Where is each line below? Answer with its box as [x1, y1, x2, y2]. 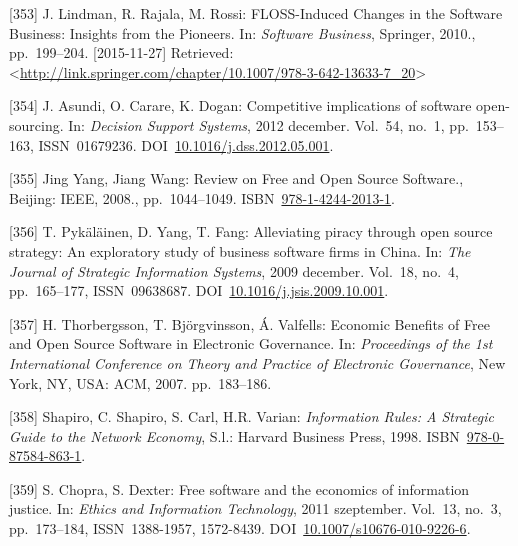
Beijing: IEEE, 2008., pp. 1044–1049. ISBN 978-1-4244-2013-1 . [9, 187, 396, 208]
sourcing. [9, 114, 64, 135]
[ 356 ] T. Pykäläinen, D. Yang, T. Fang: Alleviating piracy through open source [9, 221, 493, 242]
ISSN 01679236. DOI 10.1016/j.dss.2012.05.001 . [38, 134, 334, 155]
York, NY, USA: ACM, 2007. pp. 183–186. [9, 372, 272, 393]
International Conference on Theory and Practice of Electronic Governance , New [9, 352, 506, 373]
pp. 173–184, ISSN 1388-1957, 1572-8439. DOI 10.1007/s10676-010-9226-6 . [9, 518, 471, 539]
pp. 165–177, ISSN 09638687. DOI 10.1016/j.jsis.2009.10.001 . [9, 280, 389, 301]
